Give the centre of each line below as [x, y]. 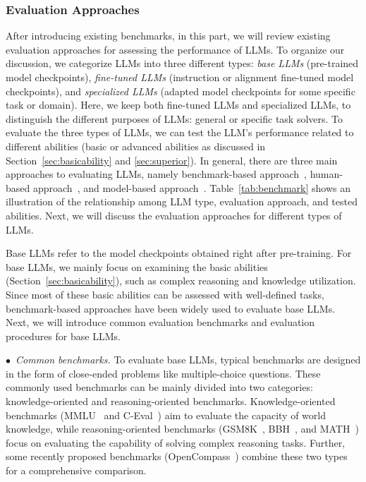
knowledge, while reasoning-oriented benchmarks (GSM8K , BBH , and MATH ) [182, 429]
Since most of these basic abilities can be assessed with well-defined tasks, [165, 294]
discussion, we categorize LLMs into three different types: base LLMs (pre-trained [182, 63]
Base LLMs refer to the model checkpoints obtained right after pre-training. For [179, 253]
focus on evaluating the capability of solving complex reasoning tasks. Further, [176, 442]
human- [326, 174]
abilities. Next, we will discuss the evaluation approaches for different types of [174, 215]
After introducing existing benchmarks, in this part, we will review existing [168, 36]
